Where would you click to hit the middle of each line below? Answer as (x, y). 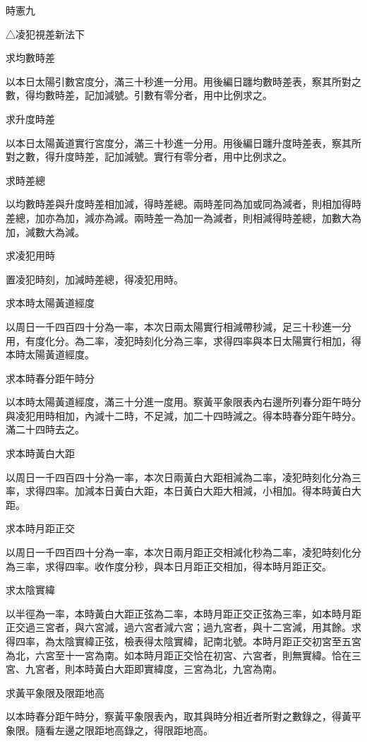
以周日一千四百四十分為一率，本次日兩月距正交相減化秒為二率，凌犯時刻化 (179, 552)
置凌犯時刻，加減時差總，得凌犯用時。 (95, 279)
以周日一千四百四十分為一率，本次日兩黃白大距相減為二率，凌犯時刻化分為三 (183, 477)
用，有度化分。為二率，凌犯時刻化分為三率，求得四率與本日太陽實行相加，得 (183, 340)
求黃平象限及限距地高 (55, 692)
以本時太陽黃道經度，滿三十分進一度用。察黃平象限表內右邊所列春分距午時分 (183, 402)
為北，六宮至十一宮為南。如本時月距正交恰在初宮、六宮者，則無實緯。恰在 (179, 655)
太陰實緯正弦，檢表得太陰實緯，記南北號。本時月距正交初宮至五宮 (208, 641)
